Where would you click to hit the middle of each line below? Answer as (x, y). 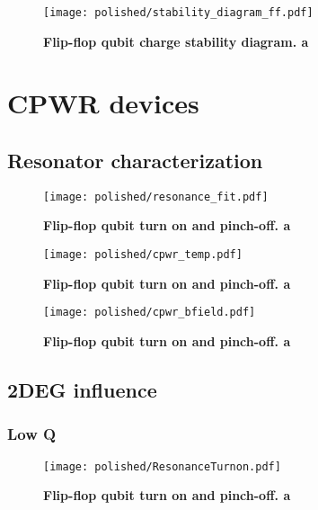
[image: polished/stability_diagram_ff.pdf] (178, 13)
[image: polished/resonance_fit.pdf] (156, 197)
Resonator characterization (135, 161)
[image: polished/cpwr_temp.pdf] (143, 255)
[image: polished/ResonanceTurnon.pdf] (162, 466)
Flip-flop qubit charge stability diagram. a (176, 41)
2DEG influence (82, 389)
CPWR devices (103, 103)
